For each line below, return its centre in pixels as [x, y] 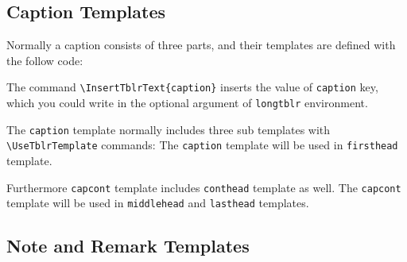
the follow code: [45, 60]
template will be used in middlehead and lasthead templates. [158, 203]
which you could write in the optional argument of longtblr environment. [187, 103]
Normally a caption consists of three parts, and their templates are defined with [201, 45]
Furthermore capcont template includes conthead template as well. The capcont [204, 187]
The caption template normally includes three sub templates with [169, 129]
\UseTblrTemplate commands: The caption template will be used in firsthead [202, 145]
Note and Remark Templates [128, 246]
